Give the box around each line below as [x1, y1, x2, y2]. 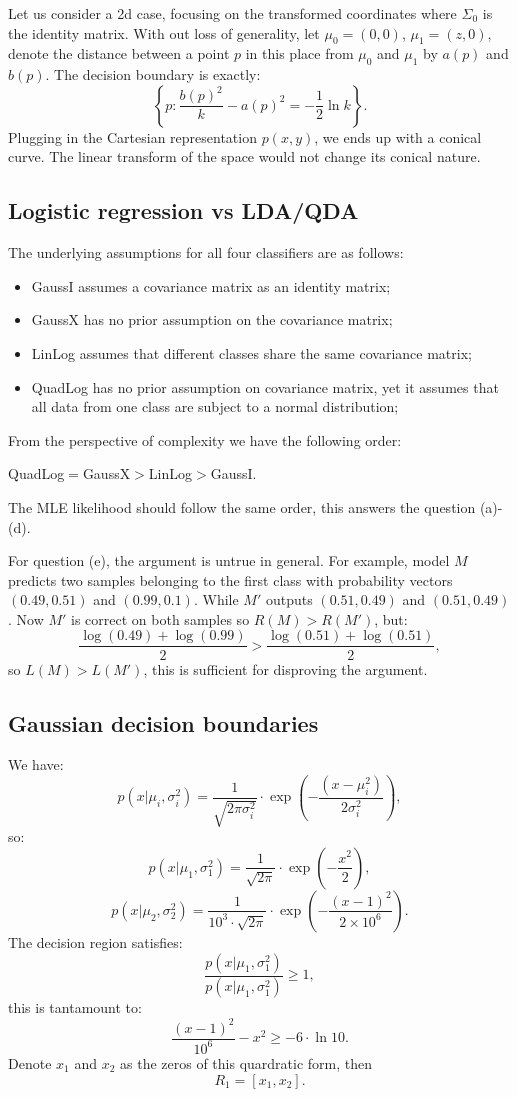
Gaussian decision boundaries [8, 707, 319, 738]
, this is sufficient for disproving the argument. [143, 658, 428, 679]
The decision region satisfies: [8, 931, 183, 952]
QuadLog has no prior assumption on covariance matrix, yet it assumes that [31, 376, 499, 397]
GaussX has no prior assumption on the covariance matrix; [31, 309, 393, 330]
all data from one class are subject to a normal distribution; [31, 396, 399, 417]
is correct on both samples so [71, 608, 250, 629]
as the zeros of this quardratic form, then [120, 1052, 373, 1073]
